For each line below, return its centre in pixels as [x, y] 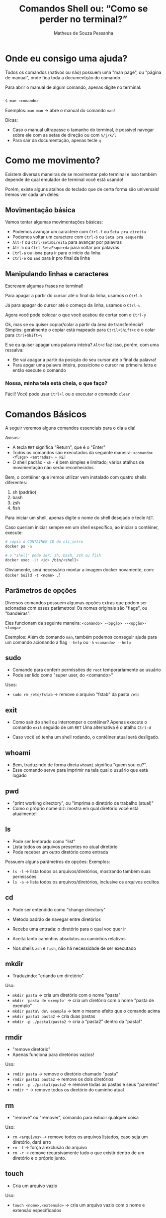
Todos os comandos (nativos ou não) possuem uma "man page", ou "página [83, 72]
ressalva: [14, 350]
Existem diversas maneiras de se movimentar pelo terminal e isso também [81, 174]
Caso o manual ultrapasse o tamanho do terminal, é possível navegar [83, 130]
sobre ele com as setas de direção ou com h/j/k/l [64, 135]
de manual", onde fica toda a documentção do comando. [63, 77]
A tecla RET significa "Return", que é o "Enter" [59, 447]
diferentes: [16, 483]
